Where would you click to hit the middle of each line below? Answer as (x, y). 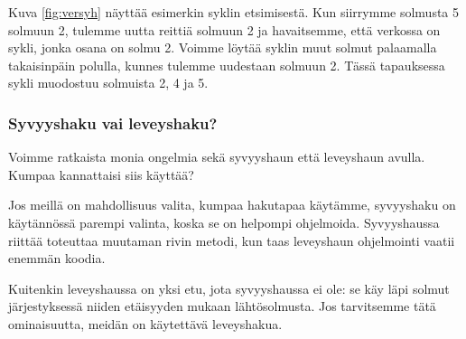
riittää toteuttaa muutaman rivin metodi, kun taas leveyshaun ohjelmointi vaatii (232, 240)
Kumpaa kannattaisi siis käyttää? (101, 174)
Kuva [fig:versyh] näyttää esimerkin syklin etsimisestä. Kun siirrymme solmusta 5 (234, 12)
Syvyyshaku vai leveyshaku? (113, 122)
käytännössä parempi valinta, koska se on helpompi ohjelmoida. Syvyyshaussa (224, 222)
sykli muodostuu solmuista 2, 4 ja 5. (108, 83)
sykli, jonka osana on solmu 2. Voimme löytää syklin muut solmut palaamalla (223, 47)
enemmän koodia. (57, 258)
